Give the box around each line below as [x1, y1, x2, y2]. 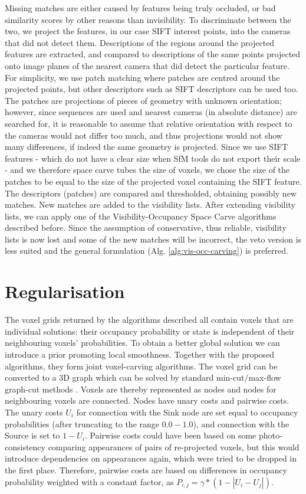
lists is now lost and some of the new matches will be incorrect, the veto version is [5, 233, 302, 245]
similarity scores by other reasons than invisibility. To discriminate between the [5, 13, 291, 25]
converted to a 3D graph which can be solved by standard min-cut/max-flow [5, 371, 281, 384]
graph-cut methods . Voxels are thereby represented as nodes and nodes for [5, 382, 277, 395]
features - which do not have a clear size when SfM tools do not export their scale [5, 152, 301, 164]
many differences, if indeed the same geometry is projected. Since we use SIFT [5, 140, 288, 153]
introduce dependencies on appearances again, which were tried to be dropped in [5, 452, 297, 464]
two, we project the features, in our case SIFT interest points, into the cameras [5, 25, 291, 37]
